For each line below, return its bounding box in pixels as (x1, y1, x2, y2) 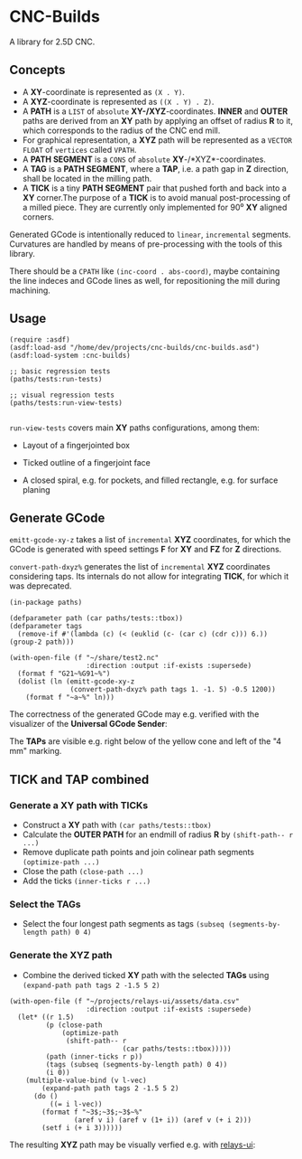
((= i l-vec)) (49, 1099, 103, 1108)
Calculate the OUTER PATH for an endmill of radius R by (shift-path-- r (22, 829, 294, 840)
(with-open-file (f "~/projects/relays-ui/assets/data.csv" (9, 996, 241, 1005)
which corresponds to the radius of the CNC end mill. (22, 125, 221, 136)
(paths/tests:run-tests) (9, 374, 103, 383)
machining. (9, 285, 51, 296)
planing (22, 484, 51, 495)
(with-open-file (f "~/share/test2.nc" (9, 654, 160, 663)
